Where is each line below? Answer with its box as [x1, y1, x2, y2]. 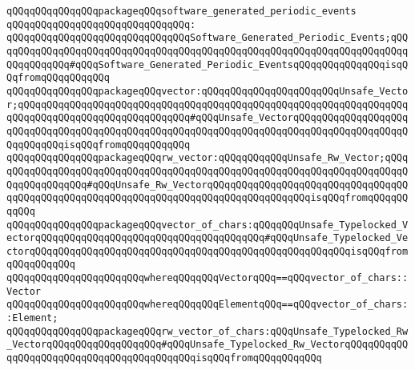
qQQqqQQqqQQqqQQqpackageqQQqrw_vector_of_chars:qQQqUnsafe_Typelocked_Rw [6, 325, 409, 337]
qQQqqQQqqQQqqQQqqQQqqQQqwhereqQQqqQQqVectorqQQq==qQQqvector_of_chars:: [6, 272, 409, 284]
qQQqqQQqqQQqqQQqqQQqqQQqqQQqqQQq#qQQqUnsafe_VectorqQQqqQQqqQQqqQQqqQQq [6, 112, 409, 124]
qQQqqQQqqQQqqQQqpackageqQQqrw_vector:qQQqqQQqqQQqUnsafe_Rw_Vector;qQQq [6, 152, 409, 164]
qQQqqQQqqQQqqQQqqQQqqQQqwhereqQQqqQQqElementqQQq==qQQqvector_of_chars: [6, 299, 409, 311]
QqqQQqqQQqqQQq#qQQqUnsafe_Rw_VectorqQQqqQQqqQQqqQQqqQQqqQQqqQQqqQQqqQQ [6, 179, 409, 191]
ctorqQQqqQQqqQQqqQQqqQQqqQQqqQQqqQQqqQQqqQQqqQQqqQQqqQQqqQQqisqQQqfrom [6, 245, 409, 257]
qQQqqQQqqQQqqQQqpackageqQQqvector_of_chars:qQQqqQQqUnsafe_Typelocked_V [6, 219, 409, 231]
